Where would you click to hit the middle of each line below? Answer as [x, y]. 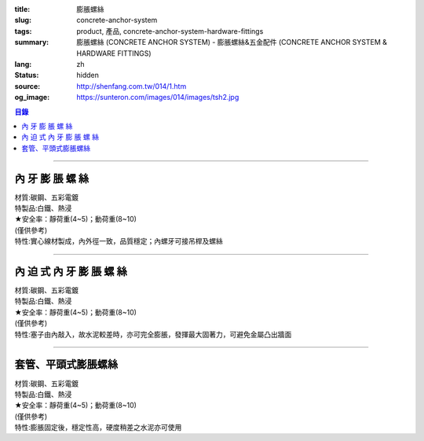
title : [22, 9]
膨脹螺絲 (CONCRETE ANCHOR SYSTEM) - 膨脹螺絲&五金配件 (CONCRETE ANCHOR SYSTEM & [232, 42]
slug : [23, 20]
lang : [23, 64]
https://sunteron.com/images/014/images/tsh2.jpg [158, 97]
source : [27, 86]
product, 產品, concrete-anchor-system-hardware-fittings [170, 31]
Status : [27, 75]
